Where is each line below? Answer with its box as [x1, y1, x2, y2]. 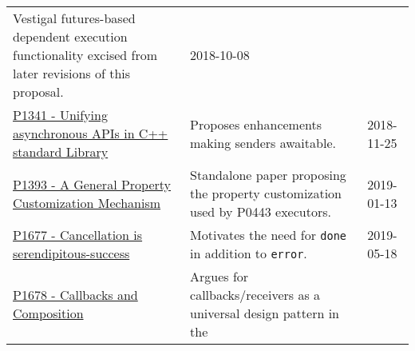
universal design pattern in [190, 304, 340, 322]
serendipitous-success [13, 244, 130, 262]
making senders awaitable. [190, 133, 336, 152]
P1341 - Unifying [13, 106, 108, 124]
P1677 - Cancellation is [13, 225, 143, 244]
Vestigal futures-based [13, 9, 136, 27]
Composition [13, 304, 84, 322]
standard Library [13, 142, 109, 161]
